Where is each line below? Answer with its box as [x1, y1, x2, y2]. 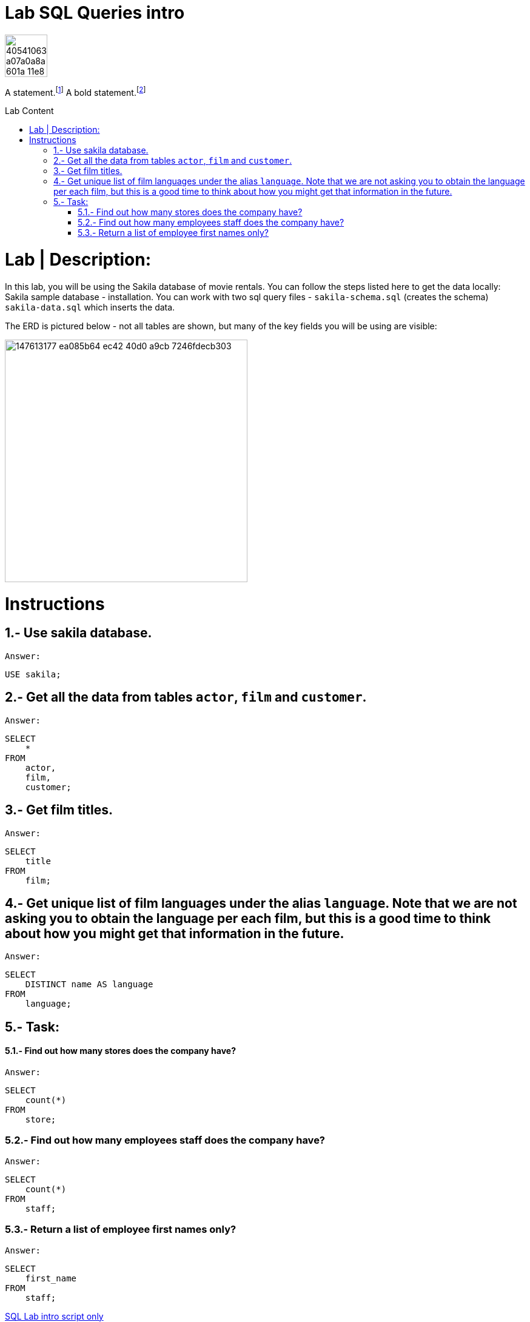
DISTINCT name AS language [25, 979, 153, 990]
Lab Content [5, 106, 54, 116]
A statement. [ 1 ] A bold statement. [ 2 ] [5, 85, 146, 98]
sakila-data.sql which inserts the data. [5, 301, 175, 312]
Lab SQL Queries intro [5, 2, 185, 23]
